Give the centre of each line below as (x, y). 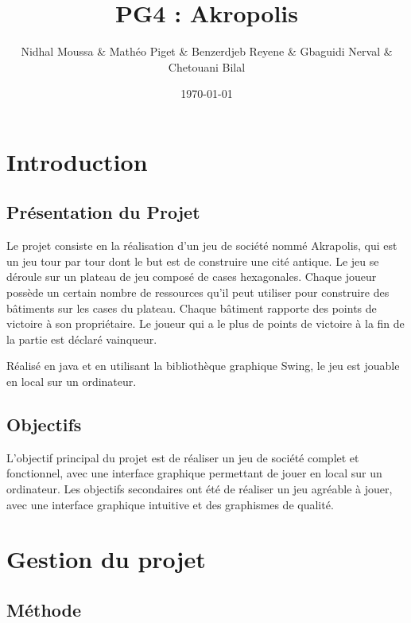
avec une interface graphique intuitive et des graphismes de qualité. (170, 504)
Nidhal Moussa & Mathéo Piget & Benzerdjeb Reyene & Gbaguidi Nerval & (207, 51)
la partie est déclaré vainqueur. (82, 339)
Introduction (77, 161)
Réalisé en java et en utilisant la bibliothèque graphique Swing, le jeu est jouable (203, 366)
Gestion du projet (106, 559)
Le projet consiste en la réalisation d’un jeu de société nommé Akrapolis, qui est (202, 245)
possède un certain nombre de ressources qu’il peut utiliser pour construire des (198, 292)
